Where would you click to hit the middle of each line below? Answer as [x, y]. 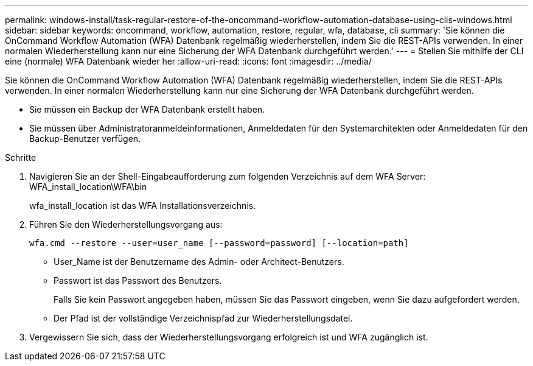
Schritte [21, 157]
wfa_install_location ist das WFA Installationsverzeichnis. [143, 206]
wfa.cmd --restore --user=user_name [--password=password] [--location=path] [219, 243]
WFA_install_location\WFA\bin [88, 187]
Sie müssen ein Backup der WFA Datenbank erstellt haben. [147, 109]
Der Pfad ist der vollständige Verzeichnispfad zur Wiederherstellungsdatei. [203, 318]
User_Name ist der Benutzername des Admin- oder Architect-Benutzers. [199, 262]
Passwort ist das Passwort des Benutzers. [138, 280]
